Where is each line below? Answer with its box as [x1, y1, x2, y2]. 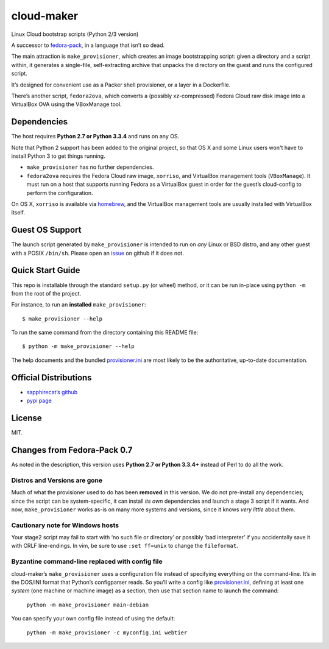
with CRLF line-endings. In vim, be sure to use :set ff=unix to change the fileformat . [11, 542, 239, 550]
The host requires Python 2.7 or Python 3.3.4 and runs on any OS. [11, 133, 180, 140]
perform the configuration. [26, 189, 93, 196]
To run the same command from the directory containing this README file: [11, 329, 199, 336]
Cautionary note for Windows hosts [11, 521, 119, 530]
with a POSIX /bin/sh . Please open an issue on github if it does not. [11, 249, 184, 257]
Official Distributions [11, 372, 92, 383]
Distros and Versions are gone [11, 476, 103, 484]
